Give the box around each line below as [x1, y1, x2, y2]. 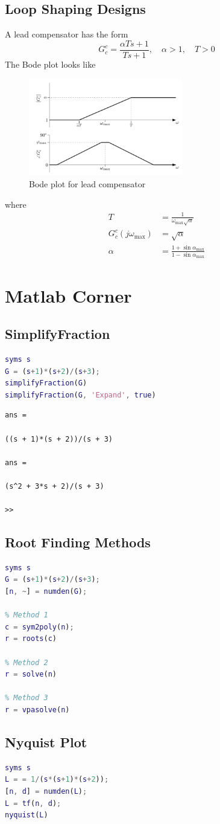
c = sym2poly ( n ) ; [5, 622, 74, 631]
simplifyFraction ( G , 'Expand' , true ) [5, 390, 156, 399]
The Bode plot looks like [5, 57, 96, 70]
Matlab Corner [5, 283, 132, 307]
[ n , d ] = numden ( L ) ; [5, 787, 87, 796]
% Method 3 [5, 694, 48, 703]
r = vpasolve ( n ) [5, 706, 70, 714]
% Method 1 [5, 611, 48, 620]
